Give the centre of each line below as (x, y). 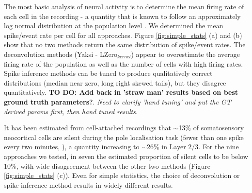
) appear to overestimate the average (185, 54)
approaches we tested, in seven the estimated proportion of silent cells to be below (126, 156)
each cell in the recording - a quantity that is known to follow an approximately (122, 16)
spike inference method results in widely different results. (88, 184)
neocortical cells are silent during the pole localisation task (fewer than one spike (124, 137)
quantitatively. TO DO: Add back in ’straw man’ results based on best (121, 92)
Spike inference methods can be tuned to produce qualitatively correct (108, 73)
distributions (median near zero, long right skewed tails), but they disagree (115, 82)
